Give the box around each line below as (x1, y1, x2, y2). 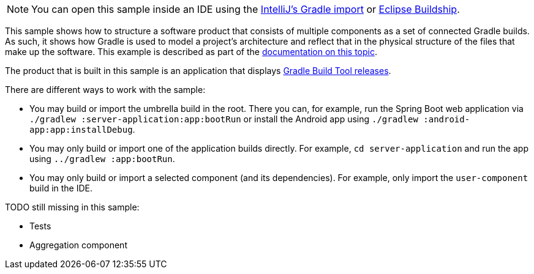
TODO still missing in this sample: (5, 202, 140, 212)
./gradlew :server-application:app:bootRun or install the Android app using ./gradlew (29, 114, 418, 124)
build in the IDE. (29, 183, 93, 193)
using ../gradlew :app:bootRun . (29, 154, 175, 164)
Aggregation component (29, 240, 127, 250)
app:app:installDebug (29, 125, 133, 135)
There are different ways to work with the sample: (5, 84, 206, 95)
